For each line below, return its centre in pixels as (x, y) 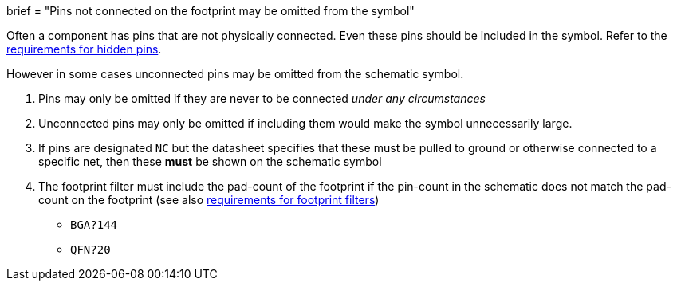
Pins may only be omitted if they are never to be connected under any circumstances (262, 98)
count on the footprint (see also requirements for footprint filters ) (209, 200)
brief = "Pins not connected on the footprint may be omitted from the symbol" (211, 11)
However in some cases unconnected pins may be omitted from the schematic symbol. (235, 74)
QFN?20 (91, 250)
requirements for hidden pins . (84, 49)
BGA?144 (94, 225)
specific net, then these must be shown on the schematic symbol (210, 161)
